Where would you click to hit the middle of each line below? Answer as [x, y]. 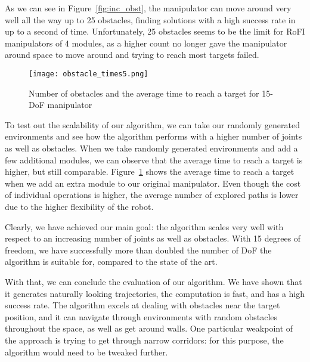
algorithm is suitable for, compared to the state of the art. [111, 262]
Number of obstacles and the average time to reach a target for [144, 93]
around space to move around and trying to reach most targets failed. [132, 55]
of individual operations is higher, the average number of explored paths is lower [152, 195]
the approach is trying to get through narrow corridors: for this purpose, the [144, 340]
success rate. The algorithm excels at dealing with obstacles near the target [142, 305]
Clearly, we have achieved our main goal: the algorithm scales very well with [144, 226]
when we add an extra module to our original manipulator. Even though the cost [153, 183]
